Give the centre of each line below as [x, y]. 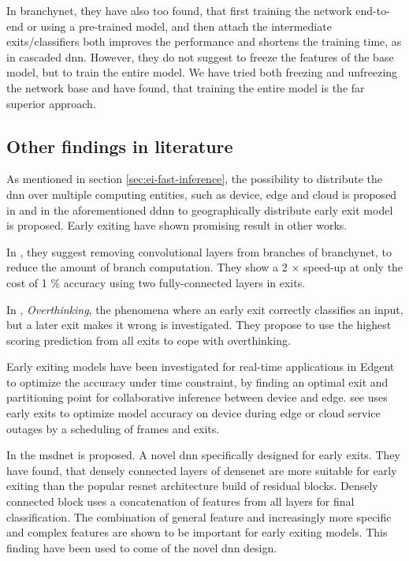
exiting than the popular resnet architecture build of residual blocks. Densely [192, 486]
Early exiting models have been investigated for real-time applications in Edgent [201, 367]
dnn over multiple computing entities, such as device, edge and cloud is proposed [202, 194]
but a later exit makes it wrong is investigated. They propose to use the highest [199, 325]
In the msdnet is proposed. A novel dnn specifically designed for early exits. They [203, 455]
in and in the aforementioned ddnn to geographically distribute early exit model [200, 209]
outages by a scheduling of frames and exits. [113, 428]
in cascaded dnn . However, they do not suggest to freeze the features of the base [200, 56]
